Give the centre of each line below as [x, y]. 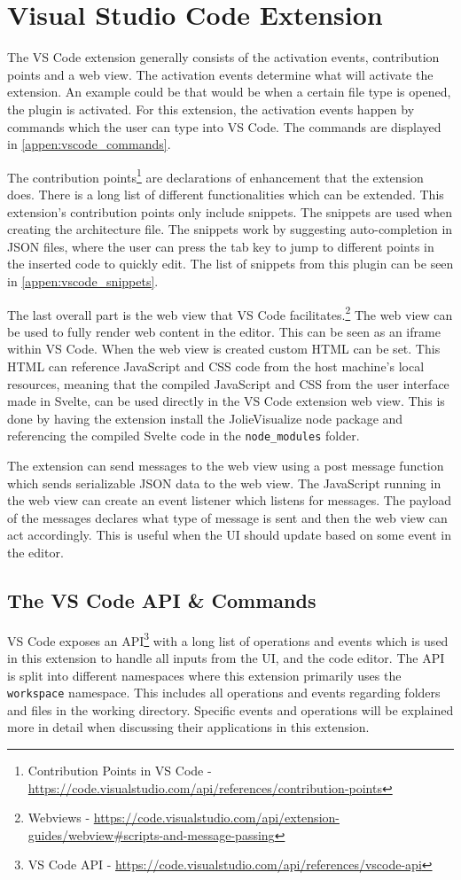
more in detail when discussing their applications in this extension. [188, 727]
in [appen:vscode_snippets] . [83, 280]
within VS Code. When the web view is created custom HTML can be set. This [224, 349]
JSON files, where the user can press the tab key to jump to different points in [221, 246]
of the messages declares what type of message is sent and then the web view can [227, 517]
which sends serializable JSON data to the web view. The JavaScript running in [224, 483]
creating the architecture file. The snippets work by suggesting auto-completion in [230, 229]
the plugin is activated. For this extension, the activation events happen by [211, 109]
